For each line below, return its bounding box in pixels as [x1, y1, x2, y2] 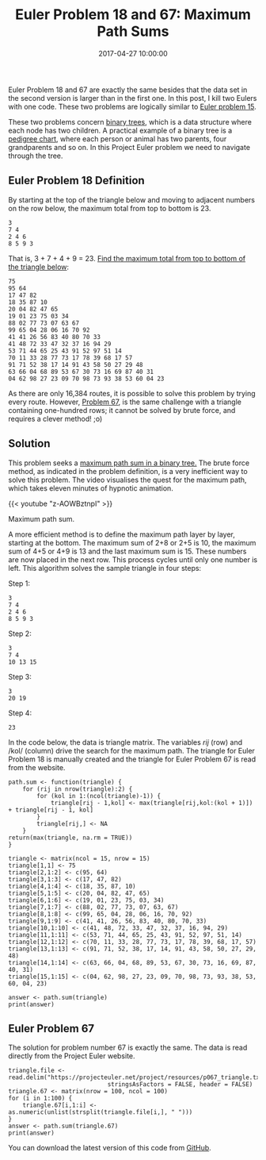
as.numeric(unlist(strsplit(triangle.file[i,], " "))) [8, 1108, 193, 1116]
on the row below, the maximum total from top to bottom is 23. [8, 203, 211, 213]
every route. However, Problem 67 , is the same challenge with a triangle [8, 397, 241, 407]
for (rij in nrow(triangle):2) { [22, 784, 133, 793]
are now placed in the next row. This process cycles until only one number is [8, 554, 258, 565]
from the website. [8, 762, 66, 772]
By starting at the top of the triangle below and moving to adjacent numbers [8, 195, 256, 204]
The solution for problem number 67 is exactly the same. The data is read [8, 1042, 248, 1053]
